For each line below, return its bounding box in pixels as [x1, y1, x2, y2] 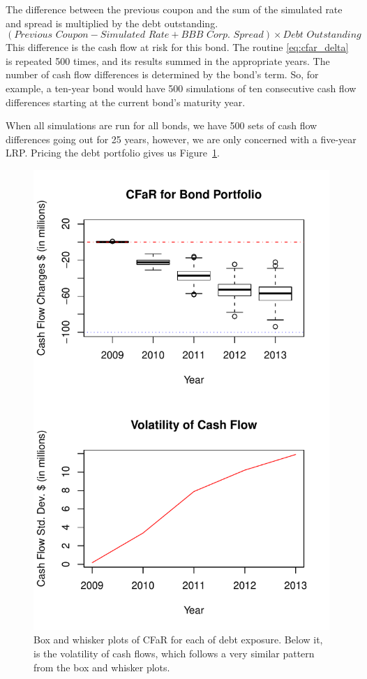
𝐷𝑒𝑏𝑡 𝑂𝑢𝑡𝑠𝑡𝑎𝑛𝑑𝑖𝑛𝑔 [283, 30, 361, 41]
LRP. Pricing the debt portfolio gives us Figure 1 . [6, 145, 220, 160]
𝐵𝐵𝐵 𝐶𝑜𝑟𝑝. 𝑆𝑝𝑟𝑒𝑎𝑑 [181, 30, 264, 41]
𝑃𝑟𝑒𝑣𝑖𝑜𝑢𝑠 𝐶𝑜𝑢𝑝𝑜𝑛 [14, 30, 89, 41]
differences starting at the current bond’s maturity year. [6, 94, 246, 109]
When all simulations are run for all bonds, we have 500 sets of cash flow [6, 118, 317, 133]
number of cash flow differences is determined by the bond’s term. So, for [6, 67, 319, 82]
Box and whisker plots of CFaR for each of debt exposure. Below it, [33, 632, 323, 647]
